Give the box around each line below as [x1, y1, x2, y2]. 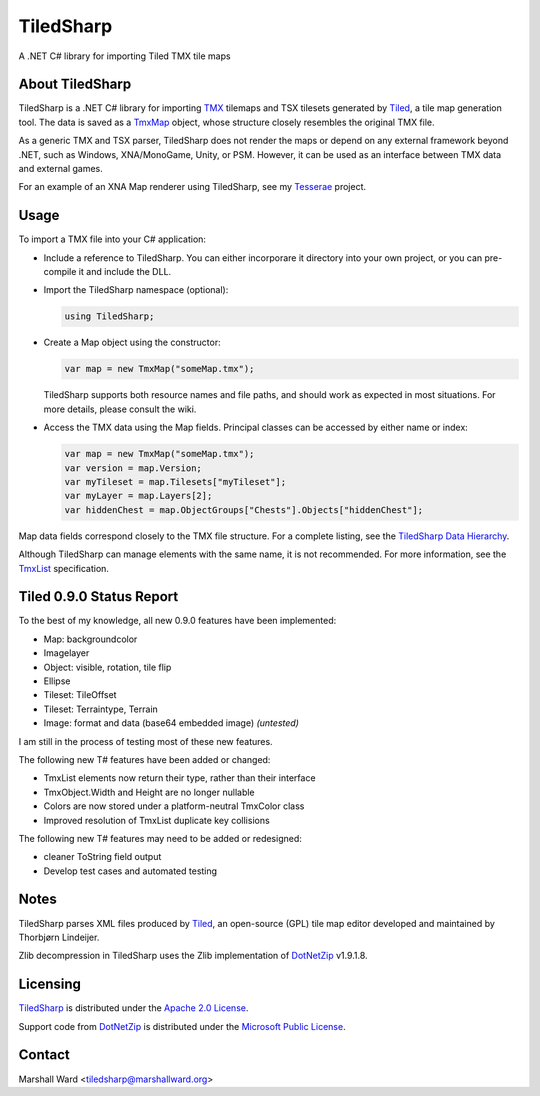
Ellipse [43, 675, 71, 687]
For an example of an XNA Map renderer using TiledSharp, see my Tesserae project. [18, 181, 367, 193]
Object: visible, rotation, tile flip [43, 661, 172, 673]
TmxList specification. [18, 562, 110, 574]
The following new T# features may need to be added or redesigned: [18, 832, 302, 844]
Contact [18, 1046, 70, 1064]
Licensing [18, 976, 82, 993]
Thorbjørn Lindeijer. [18, 931, 100, 943]
